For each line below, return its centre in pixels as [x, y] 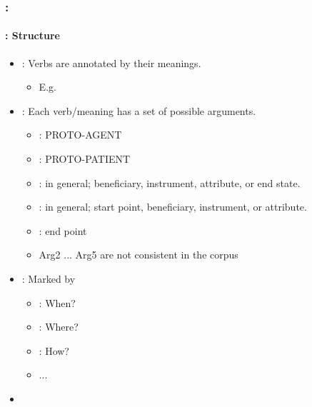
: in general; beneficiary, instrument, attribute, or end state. [170, 182]
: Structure [32, 35]
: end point [63, 230]
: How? [54, 350]
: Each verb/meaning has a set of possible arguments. [139, 110]
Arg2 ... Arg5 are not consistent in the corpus [139, 255]
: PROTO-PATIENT [85, 159]
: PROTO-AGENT [80, 135]
